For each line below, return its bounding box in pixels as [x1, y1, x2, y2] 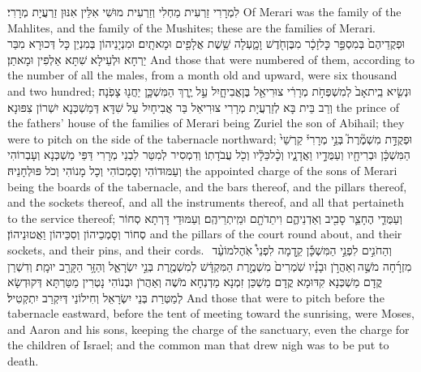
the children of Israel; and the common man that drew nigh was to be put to [7, 336, 389, 353]
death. [7, 353, 39, 370]
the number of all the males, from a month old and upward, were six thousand [7, 66, 397, 83]
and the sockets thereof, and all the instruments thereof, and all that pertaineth [7, 194, 404, 211]
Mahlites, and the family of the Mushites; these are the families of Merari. [7, 19, 376, 36]
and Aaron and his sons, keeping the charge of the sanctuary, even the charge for [7, 320, 410, 337]
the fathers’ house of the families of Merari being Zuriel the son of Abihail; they [7, 114, 405, 131]
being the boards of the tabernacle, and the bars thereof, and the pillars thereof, [7, 177, 407, 195]
